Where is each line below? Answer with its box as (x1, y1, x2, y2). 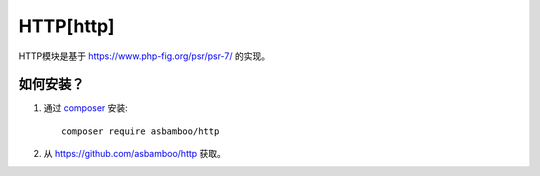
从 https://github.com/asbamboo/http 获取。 (43, 148, 227, 160)
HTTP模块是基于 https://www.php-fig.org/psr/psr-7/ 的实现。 (18, 50, 270, 62)
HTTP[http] (18, 15, 115, 37)
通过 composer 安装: (43, 102, 129, 114)
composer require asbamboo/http (61, 125, 220, 137)
